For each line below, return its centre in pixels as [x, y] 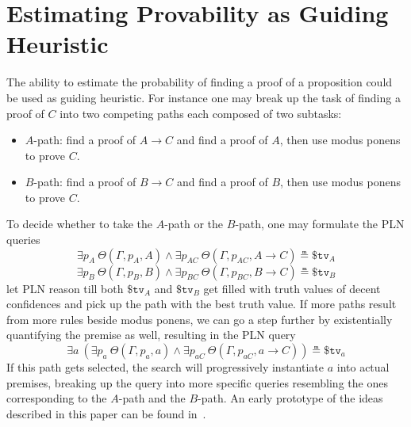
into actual [363, 367]
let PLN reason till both [65, 288]
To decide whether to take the [79, 224]
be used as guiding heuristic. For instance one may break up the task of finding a [204, 97]
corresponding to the [57, 398]
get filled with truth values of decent [292, 288]
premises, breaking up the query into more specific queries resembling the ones [197, 382]
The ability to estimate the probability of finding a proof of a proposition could [200, 82]
